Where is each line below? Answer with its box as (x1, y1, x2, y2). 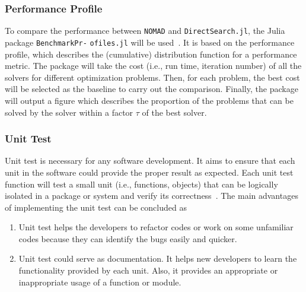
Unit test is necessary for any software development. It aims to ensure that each (5, 154, 295, 167)
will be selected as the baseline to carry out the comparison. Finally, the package (5, 82, 298, 95)
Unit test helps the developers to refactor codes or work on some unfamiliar (18, 221, 294, 233)
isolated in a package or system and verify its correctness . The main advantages (5, 189, 298, 202)
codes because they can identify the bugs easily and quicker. (18, 232, 237, 245)
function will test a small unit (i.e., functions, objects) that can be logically (5, 177, 278, 190)
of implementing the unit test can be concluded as (5, 201, 187, 213)
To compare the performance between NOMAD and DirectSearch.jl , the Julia (5, 24, 285, 37)
